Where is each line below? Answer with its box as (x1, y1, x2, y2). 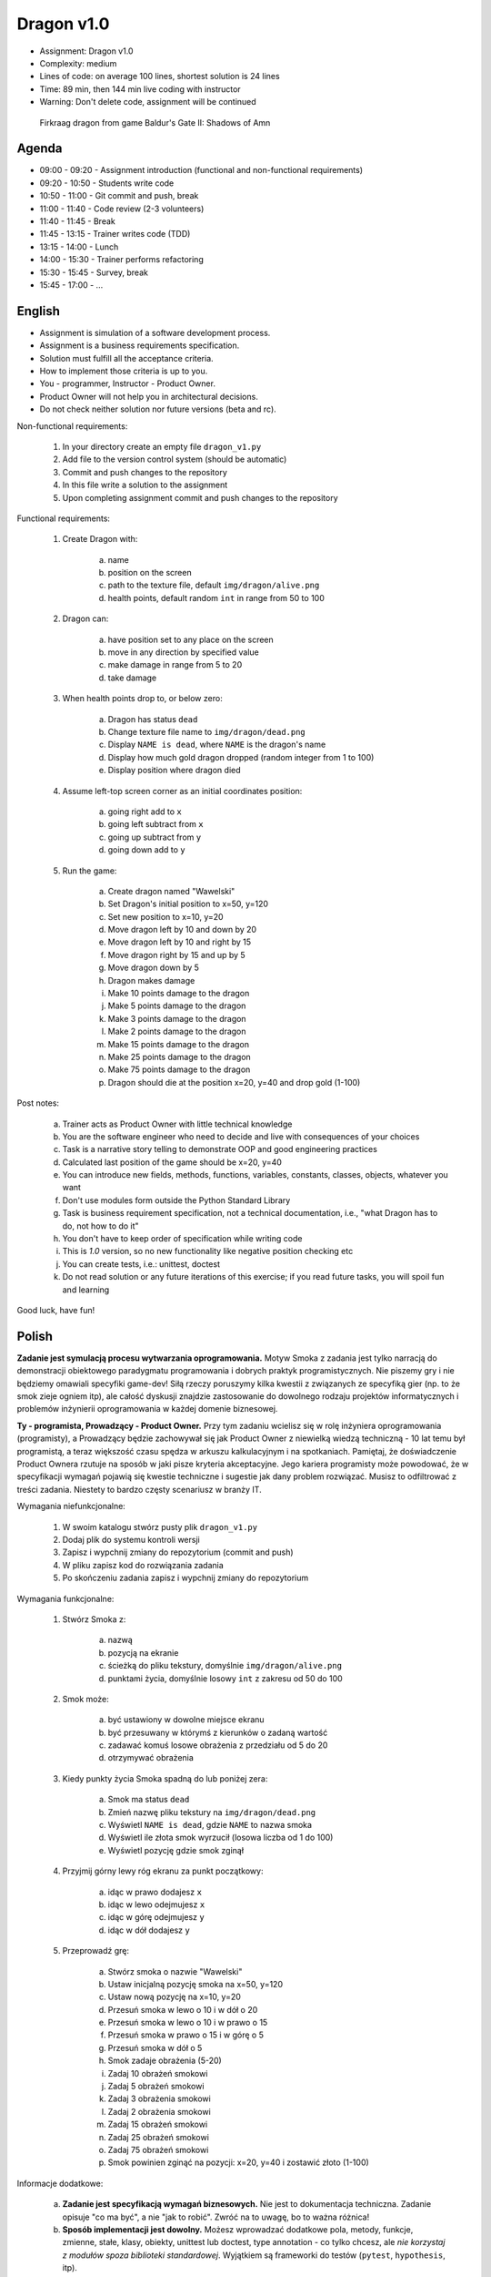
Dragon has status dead (107, 713, 198, 724)
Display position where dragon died (107, 765, 241, 776)
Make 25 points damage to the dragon (107, 1051, 252, 1062)
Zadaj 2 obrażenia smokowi (107, 2106, 211, 2117)
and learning (62, 1284, 110, 1295)
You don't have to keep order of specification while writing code (62, 1233, 303, 1244)
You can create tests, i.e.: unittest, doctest (62, 1258, 220, 1270)
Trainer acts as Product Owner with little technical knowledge (62, 1118, 293, 1129)
